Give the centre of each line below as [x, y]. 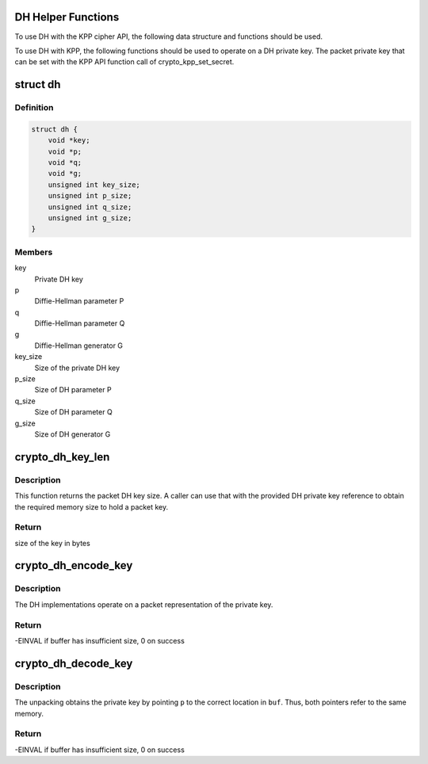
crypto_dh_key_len [62, 457]
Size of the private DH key [77, 368]
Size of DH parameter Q [73, 412]
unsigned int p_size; [90, 196]
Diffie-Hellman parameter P [79, 301]
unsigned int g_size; [90, 218]
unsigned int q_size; [90, 207]
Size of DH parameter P [73, 390]
